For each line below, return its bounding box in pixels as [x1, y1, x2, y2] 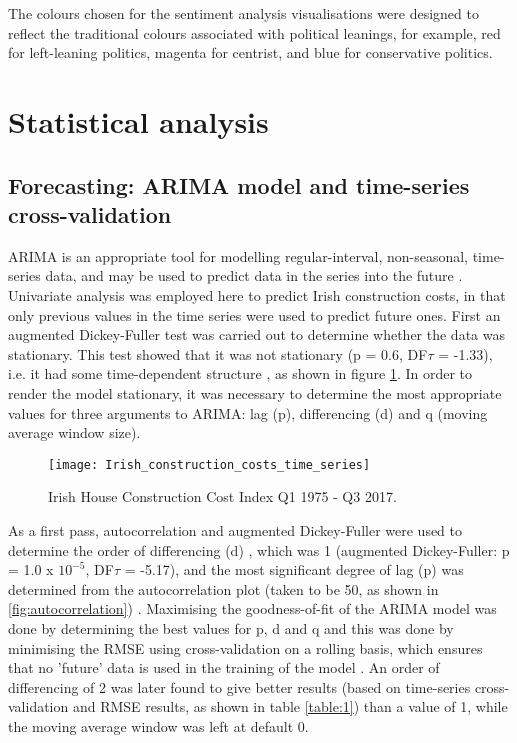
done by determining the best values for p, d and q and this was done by [8, 617, 454, 638]
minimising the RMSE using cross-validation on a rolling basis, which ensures [8, 637, 483, 658]
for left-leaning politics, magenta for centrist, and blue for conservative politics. [8, 42, 493, 63]
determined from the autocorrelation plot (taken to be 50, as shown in [8, 578, 439, 599]
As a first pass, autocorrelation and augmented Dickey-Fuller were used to [8, 519, 463, 540]
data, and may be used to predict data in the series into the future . [45, 265, 463, 286]
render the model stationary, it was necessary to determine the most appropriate [8, 382, 502, 403]
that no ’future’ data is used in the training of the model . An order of [8, 657, 440, 678]
